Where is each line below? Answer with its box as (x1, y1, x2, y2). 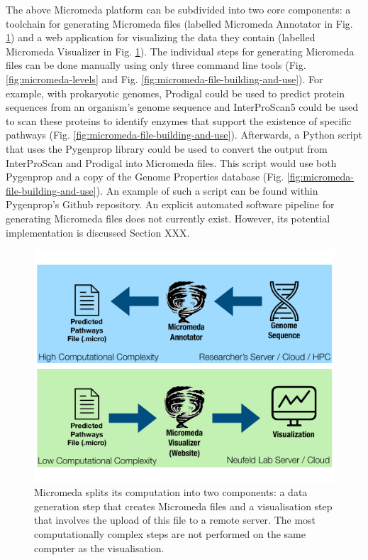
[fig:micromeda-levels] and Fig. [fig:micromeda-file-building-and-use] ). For (6, 71, 323, 86)
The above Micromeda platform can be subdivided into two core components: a (6, 2, 351, 16)
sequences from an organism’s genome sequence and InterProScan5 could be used (6, 99, 358, 114)
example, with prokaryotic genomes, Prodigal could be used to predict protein (6, 85, 345, 100)
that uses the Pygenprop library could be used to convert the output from (6, 141, 328, 156)
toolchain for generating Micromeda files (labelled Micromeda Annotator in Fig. (6, 16, 353, 31)
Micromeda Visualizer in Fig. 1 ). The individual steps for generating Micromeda (6, 43, 355, 58)
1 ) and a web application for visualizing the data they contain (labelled (6, 30, 316, 45)
